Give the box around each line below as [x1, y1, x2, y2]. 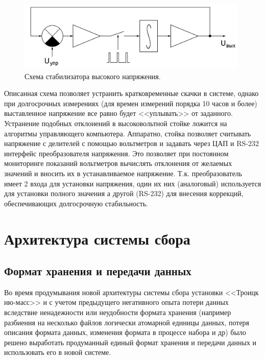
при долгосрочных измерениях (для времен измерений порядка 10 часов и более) [4, 98, 257, 108]
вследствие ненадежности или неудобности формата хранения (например [4, 307, 231, 318]
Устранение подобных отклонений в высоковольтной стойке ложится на [4, 117, 227, 128]
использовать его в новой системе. [4, 347, 111, 357]
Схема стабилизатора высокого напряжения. [25, 70, 161, 81]
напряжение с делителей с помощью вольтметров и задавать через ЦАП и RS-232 [4, 138, 259, 149]
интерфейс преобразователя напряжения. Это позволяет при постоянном [4, 148, 229, 158]
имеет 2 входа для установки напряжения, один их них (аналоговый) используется [4, 178, 261, 188]
